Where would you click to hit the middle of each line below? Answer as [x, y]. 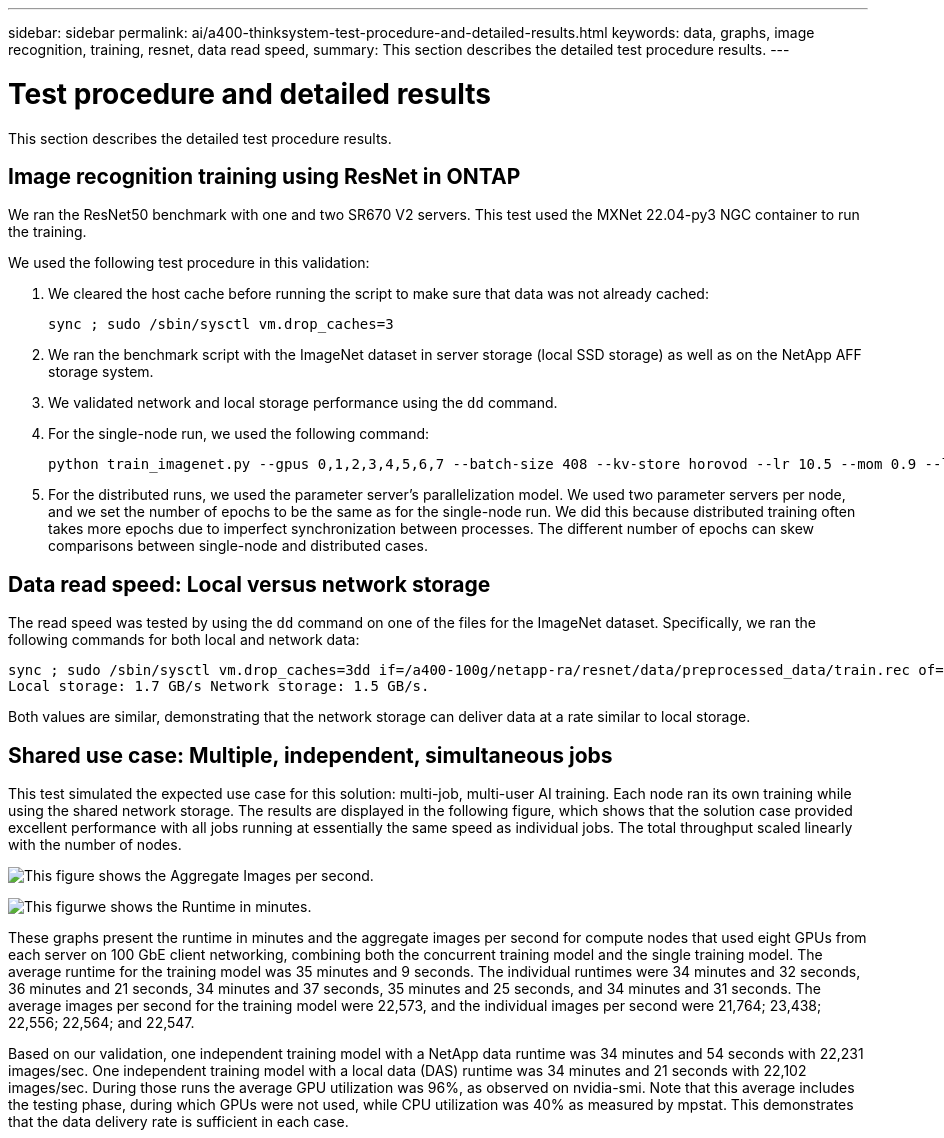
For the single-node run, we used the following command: [239, 434]
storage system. [101, 372]
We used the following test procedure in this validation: [189, 263]
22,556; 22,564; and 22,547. [101, 1023]
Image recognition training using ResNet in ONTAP [264, 176]
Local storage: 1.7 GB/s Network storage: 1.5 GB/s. [219, 686]
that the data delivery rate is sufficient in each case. [178, 1122]
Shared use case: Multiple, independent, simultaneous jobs [310, 755]
